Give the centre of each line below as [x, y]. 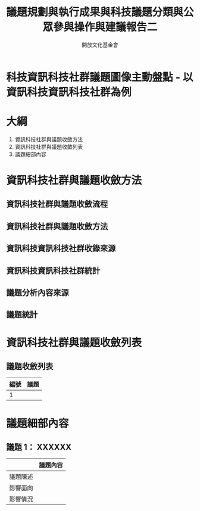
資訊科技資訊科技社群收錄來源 [61, 249]
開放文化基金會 [100, 45]
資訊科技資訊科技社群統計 [53, 271]
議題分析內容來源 [37, 293]
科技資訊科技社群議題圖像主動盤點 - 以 [100, 77]
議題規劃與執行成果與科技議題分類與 [95, 12]
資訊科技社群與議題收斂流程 [57, 204]
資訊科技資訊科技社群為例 [69, 92]
